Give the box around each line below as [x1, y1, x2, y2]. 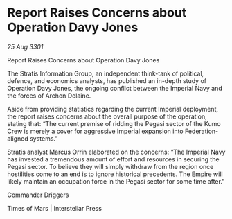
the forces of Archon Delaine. [7, 91, 91, 100]
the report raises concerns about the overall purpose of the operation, [7, 112, 207, 121]
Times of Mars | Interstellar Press [7, 204, 102, 212]
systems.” [30, 134, 58, 143]
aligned [7, 134, 29, 143]
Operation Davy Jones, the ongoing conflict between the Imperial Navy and [7, 84, 223, 92]
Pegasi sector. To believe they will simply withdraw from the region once [7, 162, 214, 170]
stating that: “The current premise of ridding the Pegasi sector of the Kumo [7, 119, 221, 128]
